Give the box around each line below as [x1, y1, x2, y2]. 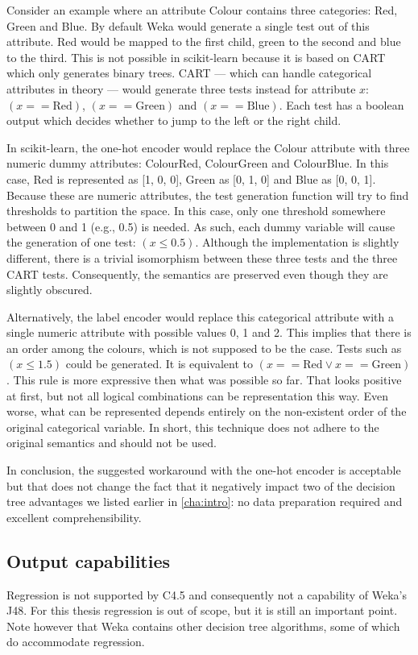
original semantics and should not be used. [6, 434, 217, 451]
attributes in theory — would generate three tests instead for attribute [6, 80, 356, 97]
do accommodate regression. [6, 633, 145, 650]
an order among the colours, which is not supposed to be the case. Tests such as [6, 339, 402, 356]
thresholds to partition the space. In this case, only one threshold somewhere [6, 202, 386, 219]
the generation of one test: [6, 234, 136, 251]
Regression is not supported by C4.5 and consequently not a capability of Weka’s [6, 586, 407, 603]
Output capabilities [6, 548, 171, 573]
